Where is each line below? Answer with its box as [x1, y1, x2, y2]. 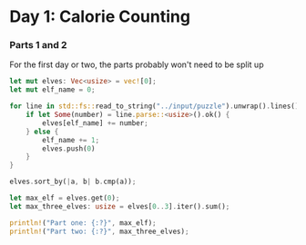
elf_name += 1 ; [42, 135, 100, 144]
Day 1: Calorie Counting [9, 6, 191, 27]
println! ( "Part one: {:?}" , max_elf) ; [9, 218, 157, 228]
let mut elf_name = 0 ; [9, 85, 96, 94]
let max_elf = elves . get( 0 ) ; [9, 193, 120, 203]
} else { [25, 127, 59, 136]
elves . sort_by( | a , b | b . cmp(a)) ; [9, 177, 137, 187]
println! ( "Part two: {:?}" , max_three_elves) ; [9, 227, 189, 236]
